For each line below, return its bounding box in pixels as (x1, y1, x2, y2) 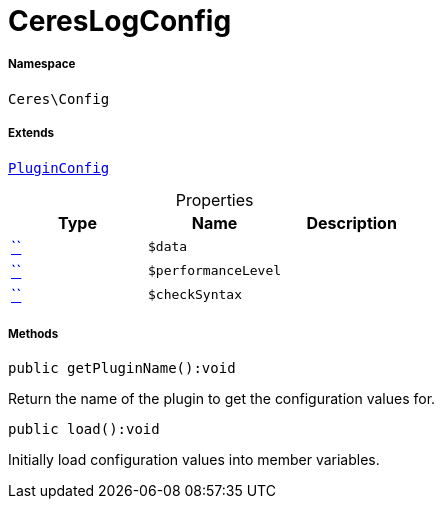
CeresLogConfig (8, 4, 232, 38)
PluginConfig (8, 159, 110, 176)
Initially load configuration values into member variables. (8, 451, 380, 469)
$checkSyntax (148, 287, 242, 303)
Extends (8, 126, 55, 141)
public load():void (8, 421, 160, 438)
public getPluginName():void (8, 360, 236, 377)
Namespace (8, 57, 76, 72)
